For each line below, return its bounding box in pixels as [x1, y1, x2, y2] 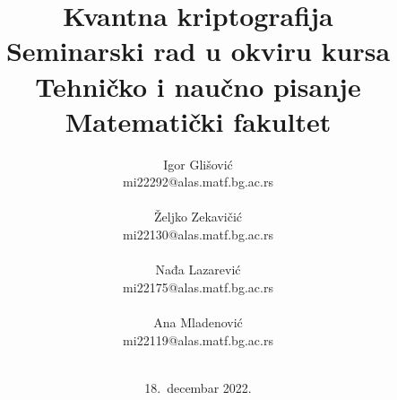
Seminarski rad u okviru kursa [5, 32, 391, 69]
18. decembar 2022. [144, 378, 252, 396]
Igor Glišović [163, 154, 233, 173]
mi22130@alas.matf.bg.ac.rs [123, 225, 273, 244]
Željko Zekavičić [154, 207, 242, 226]
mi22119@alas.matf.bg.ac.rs [123, 330, 273, 349]
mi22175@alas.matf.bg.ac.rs [123, 277, 273, 296]
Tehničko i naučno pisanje [35, 67, 361, 104]
